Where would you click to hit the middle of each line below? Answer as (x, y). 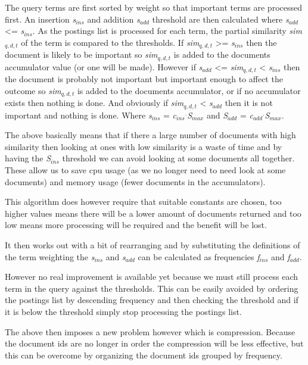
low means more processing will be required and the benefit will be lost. (136, 225)
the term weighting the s (50, 256)
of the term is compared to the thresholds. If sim (110, 42)
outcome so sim (33, 90)
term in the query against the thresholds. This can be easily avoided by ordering (152, 288)
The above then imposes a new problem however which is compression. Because (150, 331)
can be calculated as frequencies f (199, 256)
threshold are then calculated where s (220, 19)
